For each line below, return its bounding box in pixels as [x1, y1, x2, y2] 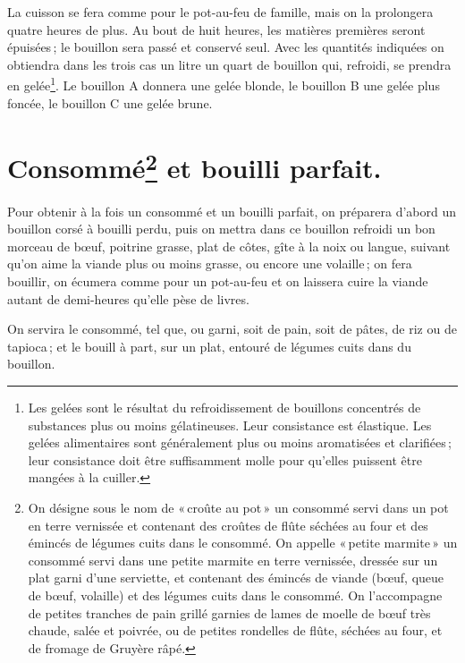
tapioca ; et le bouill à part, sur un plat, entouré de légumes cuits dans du [7, 336, 411, 355]
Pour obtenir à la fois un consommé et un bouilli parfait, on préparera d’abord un [7, 201, 456, 220]
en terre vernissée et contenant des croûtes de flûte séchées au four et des [28, 515, 428, 534]
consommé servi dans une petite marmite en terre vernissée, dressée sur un [28, 550, 438, 569]
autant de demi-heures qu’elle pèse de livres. [7, 289, 249, 308]
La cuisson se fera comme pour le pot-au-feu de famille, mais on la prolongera [7, 3, 434, 21]
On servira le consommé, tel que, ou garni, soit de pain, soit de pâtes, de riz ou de [7, 319, 457, 338]
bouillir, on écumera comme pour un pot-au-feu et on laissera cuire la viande [7, 272, 428, 291]
